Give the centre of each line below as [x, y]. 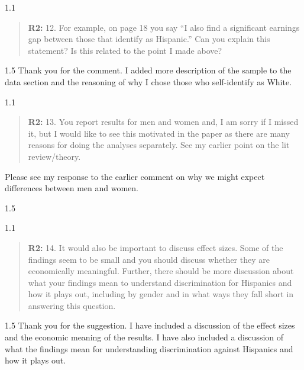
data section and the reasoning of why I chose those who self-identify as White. [148, 81]
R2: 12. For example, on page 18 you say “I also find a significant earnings [164, 27]
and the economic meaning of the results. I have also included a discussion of [144, 337]
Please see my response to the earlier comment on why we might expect [135, 176]
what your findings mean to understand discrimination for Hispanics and [160, 282]
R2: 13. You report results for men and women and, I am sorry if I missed [163, 122]
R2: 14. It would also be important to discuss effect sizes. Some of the [156, 247]
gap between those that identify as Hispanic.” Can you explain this [149, 39]
